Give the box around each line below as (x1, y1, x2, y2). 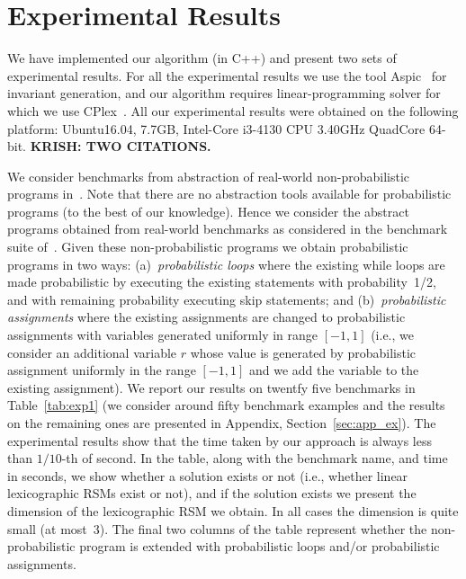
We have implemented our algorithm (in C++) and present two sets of (7, 49, 397, 67)
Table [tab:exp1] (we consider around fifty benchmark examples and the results (7, 396, 445, 414)
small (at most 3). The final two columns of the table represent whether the (7, 519, 427, 538)
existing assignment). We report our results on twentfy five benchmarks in (7, 378, 416, 396)
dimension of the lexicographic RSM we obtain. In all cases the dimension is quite (7, 501, 459, 520)
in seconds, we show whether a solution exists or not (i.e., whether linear (7, 466, 408, 485)
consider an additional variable (7, 343, 177, 361)
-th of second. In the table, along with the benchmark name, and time (61, 449, 448, 468)
